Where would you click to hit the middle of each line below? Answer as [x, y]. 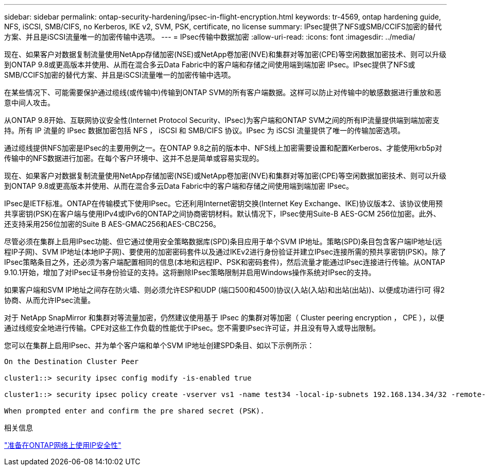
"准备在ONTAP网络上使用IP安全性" [63, 445]
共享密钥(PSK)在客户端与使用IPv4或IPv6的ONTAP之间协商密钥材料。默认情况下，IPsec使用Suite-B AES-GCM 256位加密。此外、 [222, 214]
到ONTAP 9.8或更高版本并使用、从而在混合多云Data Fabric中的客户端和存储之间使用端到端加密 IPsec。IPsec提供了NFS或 [210, 65]
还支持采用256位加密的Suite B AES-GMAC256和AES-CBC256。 [112, 224]
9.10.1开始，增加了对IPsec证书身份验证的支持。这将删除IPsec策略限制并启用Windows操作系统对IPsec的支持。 [190, 272]
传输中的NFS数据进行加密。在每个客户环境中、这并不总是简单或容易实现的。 [134, 158]
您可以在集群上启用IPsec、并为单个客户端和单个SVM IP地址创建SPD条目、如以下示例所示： [159, 345]
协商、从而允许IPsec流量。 [50, 300]
